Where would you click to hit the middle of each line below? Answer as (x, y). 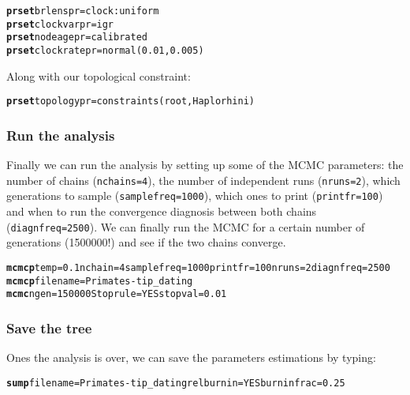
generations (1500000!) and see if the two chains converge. (146, 242)
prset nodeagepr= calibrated (77, 38)
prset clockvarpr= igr (60, 24)
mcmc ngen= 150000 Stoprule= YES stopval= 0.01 (117, 294)
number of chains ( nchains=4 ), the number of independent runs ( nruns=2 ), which (203, 180)
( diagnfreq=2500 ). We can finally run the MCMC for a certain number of (186, 226)
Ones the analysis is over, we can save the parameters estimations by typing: (191, 357)
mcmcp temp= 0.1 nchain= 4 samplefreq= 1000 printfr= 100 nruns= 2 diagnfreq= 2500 (198, 267)
